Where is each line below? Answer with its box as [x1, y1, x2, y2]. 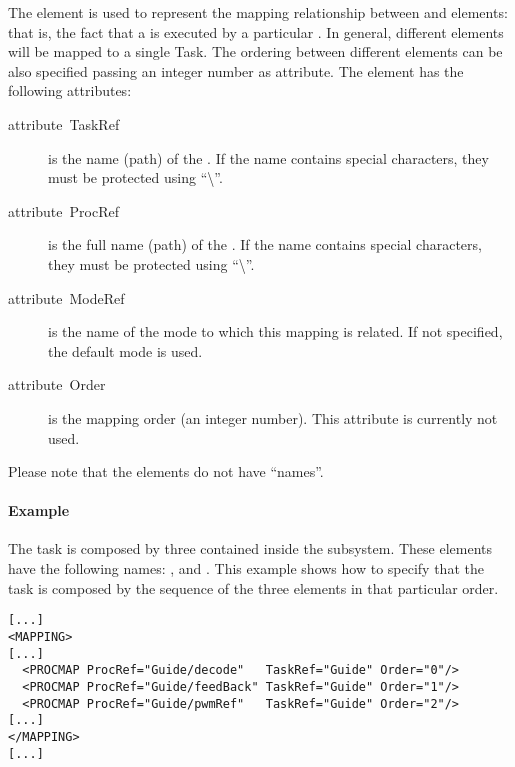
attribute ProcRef [8, 200, 119, 221]
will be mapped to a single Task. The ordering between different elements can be [8, 41, 503, 62]
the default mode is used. [48, 340, 203, 361]
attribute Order [8, 374, 106, 395]
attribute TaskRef [8, 113, 120, 134]
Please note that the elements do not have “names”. [8, 461, 324, 482]
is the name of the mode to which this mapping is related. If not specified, [48, 321, 503, 342]
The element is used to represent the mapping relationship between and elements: [8, 2, 508, 22]
